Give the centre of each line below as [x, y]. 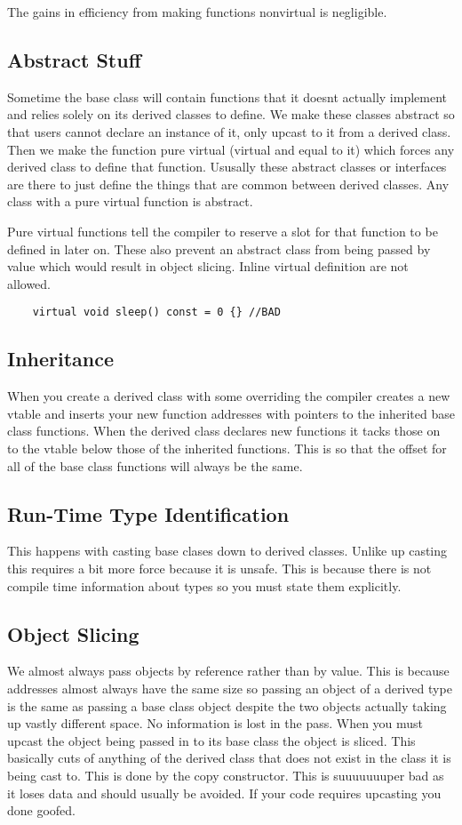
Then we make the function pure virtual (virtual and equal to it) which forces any [231, 149]
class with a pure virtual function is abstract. [130, 201]
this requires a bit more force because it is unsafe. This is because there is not [219, 568]
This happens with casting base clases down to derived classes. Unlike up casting [227, 551]
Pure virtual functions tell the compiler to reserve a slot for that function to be [223, 231]
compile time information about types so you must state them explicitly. [204, 585]
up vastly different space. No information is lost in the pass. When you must [215, 723]
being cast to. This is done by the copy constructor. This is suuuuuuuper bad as [226, 775]
